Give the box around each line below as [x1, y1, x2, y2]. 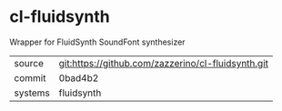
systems [14, 86, 50, 99]
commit [14, 71, 46, 84]
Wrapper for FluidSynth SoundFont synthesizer [9, 36, 186, 47]
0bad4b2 [58, 71, 99, 84]
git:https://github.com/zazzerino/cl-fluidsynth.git [58, 56, 268, 69]
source [14, 56, 44, 69]
